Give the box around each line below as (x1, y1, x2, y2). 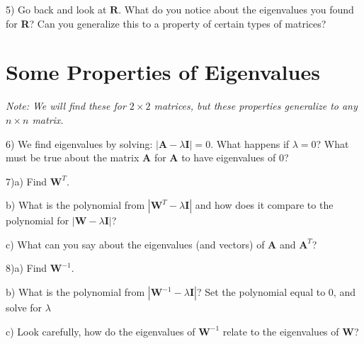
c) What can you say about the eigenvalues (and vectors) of (6, 236, 265, 251)
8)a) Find (6, 260, 47, 275)
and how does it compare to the (195, 197, 334, 212)
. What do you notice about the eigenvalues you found (118, 2, 354, 16)
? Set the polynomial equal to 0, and (196, 285, 356, 299)
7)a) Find (6, 173, 47, 188)
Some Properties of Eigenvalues (6, 57, 320, 86)
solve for (6, 300, 42, 315)
